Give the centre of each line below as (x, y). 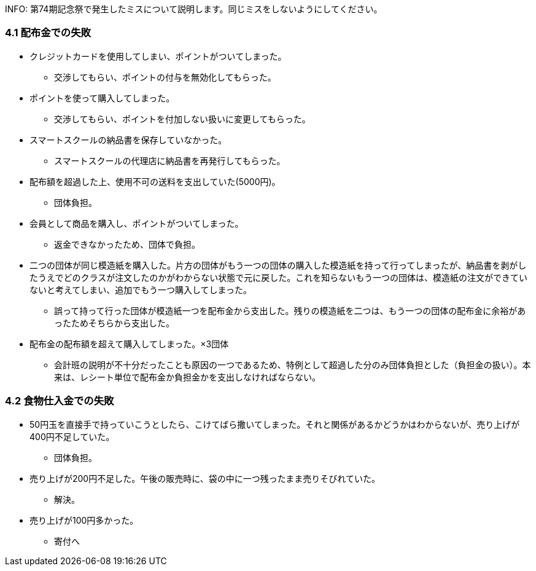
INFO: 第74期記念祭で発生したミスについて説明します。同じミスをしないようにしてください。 (194, 9)
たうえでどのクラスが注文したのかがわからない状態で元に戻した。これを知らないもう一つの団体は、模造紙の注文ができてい (278, 277)
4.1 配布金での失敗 (48, 33)
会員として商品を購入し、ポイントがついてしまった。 (137, 223)
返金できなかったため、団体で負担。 (127, 244)
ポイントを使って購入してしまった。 (102, 98)
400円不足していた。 (72, 436)
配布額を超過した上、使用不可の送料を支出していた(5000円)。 (155, 181)
